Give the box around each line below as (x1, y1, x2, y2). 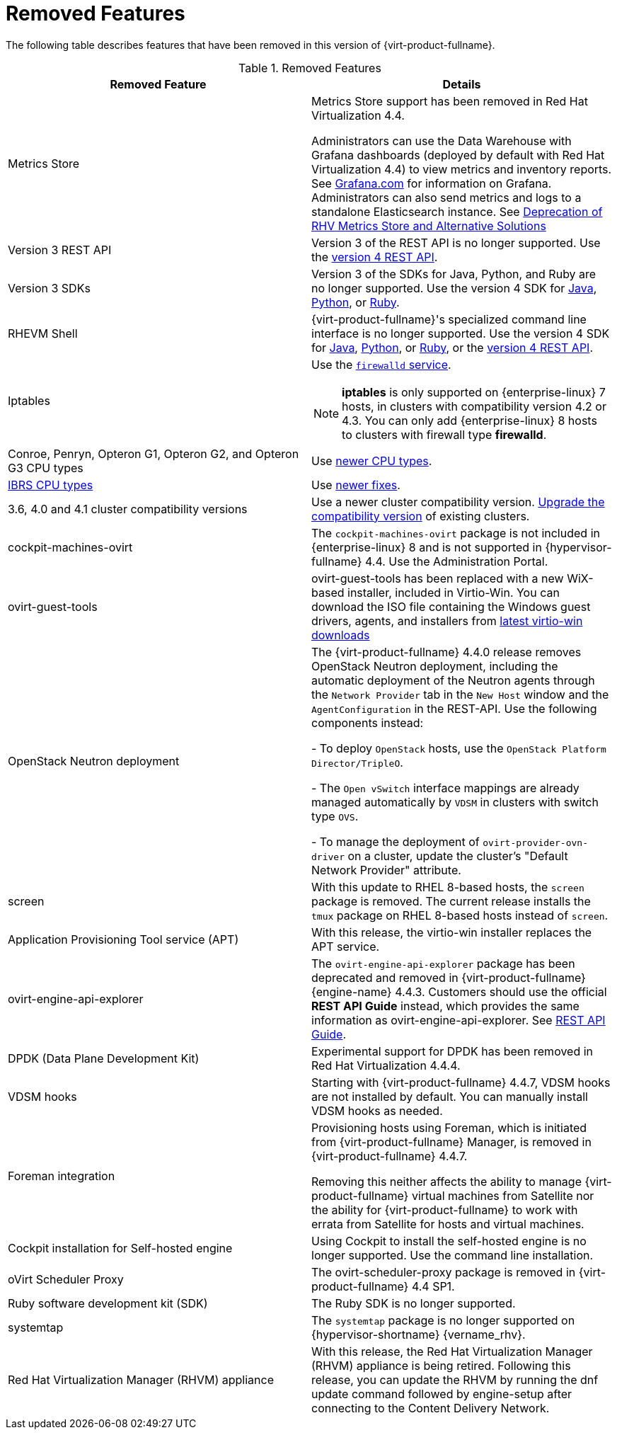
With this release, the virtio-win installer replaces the (311, 925, 592, 939)
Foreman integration (8, 1168, 115, 1183)
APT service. (311, 939, 380, 954)
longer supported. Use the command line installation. (311, 1247, 594, 1262)
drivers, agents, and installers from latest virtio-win (311, 613, 583, 628)
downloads (311, 627, 370, 642)
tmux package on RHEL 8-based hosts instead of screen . (311, 908, 609, 922)
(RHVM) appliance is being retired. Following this (311, 1358, 571, 1373)
